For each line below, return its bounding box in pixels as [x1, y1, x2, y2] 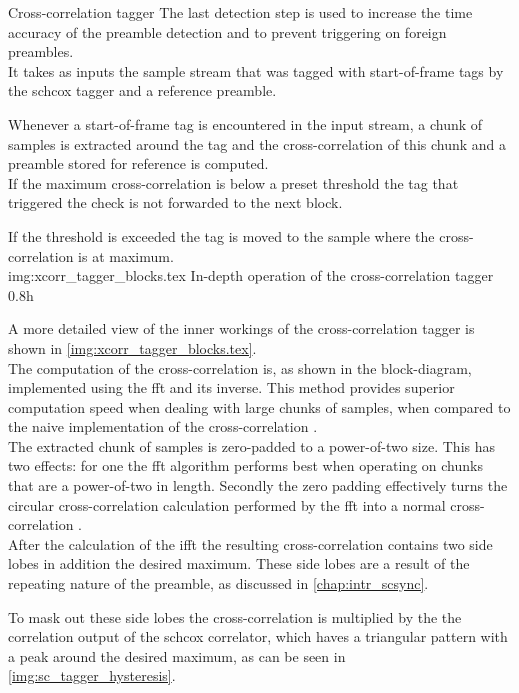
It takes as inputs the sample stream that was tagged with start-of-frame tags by [8, 60, 504, 81]
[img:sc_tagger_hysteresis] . [8, 665, 176, 686]
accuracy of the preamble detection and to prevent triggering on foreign [8, 21, 447, 42]
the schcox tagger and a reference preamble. [8, 80, 277, 101]
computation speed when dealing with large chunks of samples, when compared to [8, 396, 511, 417]
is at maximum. [78, 245, 174, 266]
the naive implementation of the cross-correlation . [8, 416, 318, 437]
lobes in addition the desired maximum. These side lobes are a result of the [8, 553, 470, 574]
